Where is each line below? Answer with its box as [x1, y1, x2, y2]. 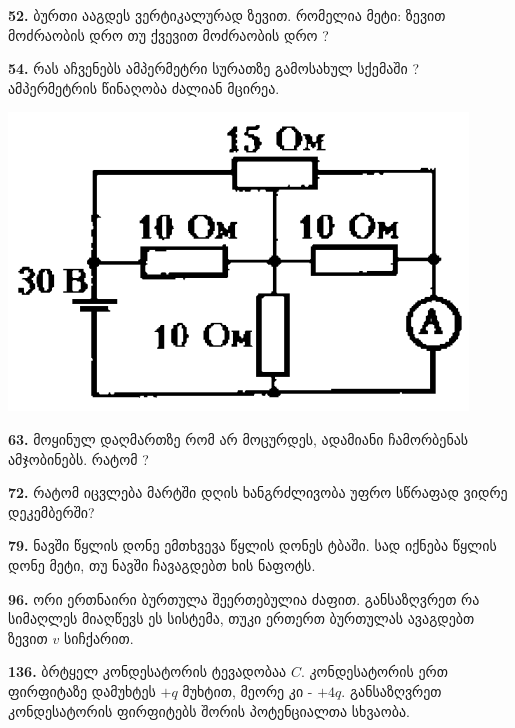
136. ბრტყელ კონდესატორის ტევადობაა [8, 661, 287, 682]
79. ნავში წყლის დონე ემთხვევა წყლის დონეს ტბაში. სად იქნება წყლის [8, 535, 497, 556]
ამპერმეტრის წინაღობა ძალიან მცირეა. [8, 77, 280, 98]
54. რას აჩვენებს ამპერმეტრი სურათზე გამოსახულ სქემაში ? [8, 58, 420, 79]
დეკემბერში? [8, 501, 95, 522]
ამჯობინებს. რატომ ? [8, 448, 149, 469]
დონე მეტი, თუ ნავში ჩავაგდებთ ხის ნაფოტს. [8, 554, 316, 575]
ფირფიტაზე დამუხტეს [8, 680, 156, 701]
